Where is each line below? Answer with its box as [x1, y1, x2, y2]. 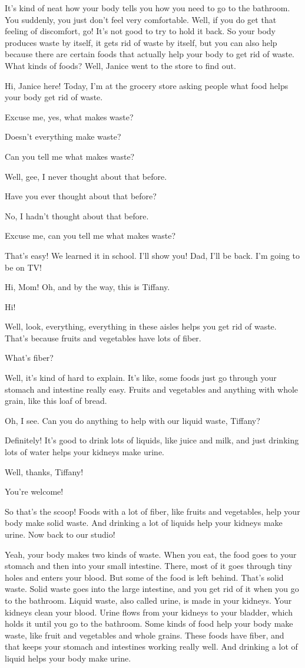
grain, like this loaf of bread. [5, 394, 107, 407]
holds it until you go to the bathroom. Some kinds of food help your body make [5, 617, 293, 630]
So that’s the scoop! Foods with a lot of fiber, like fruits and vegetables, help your [5, 505, 300, 517]
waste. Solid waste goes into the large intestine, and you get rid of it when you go [5, 583, 299, 595]
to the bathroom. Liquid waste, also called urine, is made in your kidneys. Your [5, 594, 292, 606]
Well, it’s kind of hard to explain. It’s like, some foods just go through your [5, 371, 277, 384]
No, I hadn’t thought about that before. [5, 209, 149, 222]
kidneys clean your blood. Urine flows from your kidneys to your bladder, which [5, 606, 293, 618]
